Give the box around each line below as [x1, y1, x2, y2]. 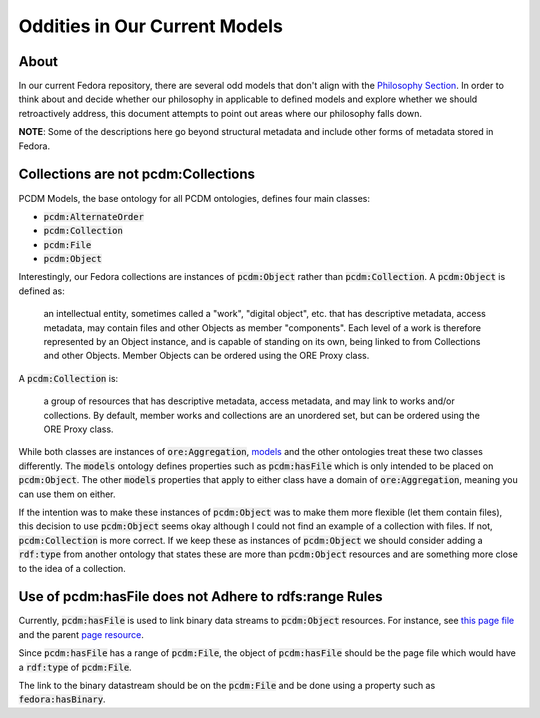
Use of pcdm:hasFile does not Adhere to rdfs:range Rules [18, 588, 384, 605]
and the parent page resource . [18, 628, 144, 640]
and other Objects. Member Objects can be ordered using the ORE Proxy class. [43, 350, 370, 362]
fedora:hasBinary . [18, 693, 106, 705]
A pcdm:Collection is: [18, 372, 119, 384]
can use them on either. [18, 488, 116, 500]
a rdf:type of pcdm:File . [18, 661, 132, 673]
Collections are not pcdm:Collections [18, 166, 255, 183]
